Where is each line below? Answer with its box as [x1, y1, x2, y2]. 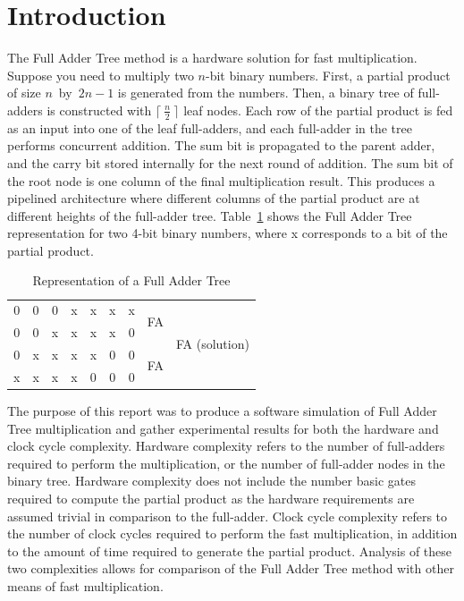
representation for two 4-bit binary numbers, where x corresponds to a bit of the [7, 224, 448, 242]
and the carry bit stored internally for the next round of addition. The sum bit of [7, 153, 453, 172]
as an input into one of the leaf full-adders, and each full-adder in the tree [7, 118, 412, 137]
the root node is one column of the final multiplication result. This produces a [7, 171, 435, 190]
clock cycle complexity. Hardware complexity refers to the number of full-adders [7, 436, 445, 455]
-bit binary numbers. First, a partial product [206, 65, 451, 84]
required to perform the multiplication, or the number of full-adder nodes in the [7, 453, 445, 472]
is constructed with [46, 100, 152, 119]
